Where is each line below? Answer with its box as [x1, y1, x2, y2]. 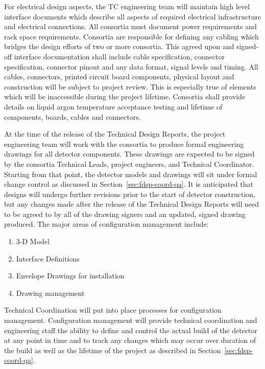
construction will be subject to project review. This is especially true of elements [4, 81, 256, 92]
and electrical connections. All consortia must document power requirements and [4, 21, 257, 32]
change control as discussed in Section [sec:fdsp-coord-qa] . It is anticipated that [4, 179, 253, 189]
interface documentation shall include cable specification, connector [14, 51, 225, 61]
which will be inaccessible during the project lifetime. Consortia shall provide [4, 91, 246, 102]
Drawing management [16, 287, 85, 298]
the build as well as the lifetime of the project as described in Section [4, 344, 221, 355]
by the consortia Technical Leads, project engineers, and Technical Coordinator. [4, 158, 254, 169]
